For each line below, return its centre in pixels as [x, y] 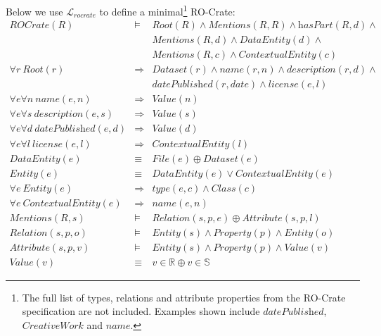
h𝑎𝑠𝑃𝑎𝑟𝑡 [316, 26]
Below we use [34, 11]
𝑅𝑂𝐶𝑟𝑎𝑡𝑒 [30, 26]
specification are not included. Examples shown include [141, 311]
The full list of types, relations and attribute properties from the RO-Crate [184, 297]
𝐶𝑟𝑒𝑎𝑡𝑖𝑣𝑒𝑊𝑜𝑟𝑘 [53, 326]
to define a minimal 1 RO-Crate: [167, 10]
